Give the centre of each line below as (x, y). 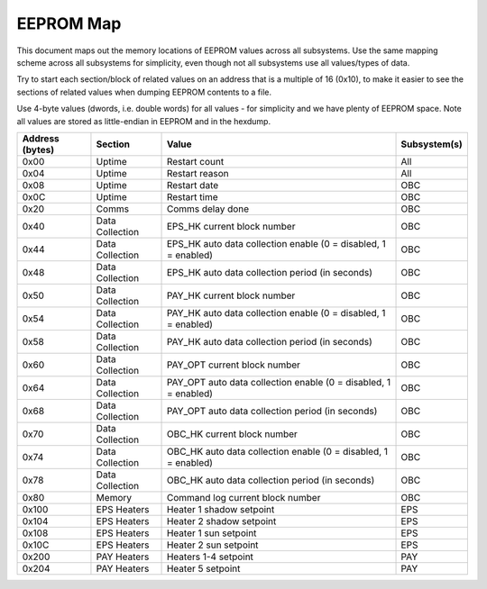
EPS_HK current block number (231, 226)
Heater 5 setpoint (203, 568)
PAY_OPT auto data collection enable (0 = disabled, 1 (279, 382)
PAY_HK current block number (231, 295)
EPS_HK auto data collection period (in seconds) (270, 272)
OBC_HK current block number (232, 434)
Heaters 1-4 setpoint (210, 557)
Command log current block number (243, 497)
